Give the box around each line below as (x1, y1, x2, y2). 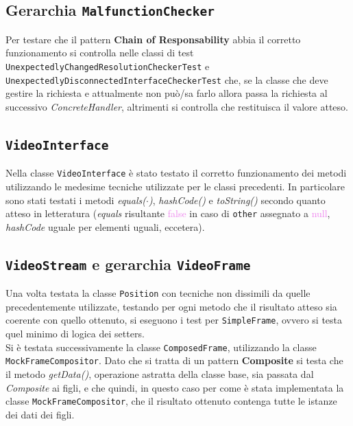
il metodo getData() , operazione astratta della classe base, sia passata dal (5, 366, 314, 381)
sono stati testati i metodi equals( (5, 192, 147, 207)
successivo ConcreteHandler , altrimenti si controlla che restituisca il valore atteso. (5, 99, 348, 113)
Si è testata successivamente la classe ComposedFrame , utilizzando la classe (5, 339, 317, 354)
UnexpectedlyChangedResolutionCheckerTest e (5, 58, 210, 73)
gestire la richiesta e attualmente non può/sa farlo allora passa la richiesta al (5, 86, 328, 100)
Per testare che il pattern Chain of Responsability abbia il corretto (5, 32, 301, 46)
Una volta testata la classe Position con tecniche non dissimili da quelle (5, 286, 311, 300)
